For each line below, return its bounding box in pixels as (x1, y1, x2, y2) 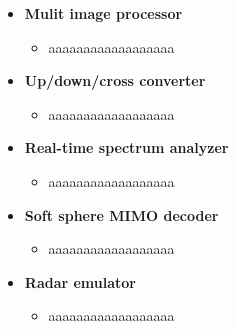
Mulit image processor (24, 3, 183, 23)
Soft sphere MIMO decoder (24, 204, 219, 225)
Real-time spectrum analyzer (24, 137, 229, 158)
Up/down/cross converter (24, 70, 206, 91)
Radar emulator (24, 271, 136, 292)
